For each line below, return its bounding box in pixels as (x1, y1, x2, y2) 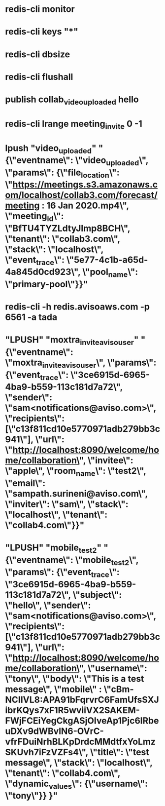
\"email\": (5, 477, 46, 489)
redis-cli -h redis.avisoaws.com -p (5, 301, 150, 312)
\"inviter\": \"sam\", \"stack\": (5, 499, 129, 509)
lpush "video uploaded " (5, 142, 97, 155)
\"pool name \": (82, 267, 138, 279)
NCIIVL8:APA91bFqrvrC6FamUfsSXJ (5, 694, 159, 705)
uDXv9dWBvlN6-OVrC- (5, 726, 104, 736)
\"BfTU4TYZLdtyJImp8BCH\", (5, 223, 131, 234)
